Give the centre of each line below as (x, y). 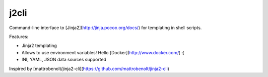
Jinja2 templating (39, 46)
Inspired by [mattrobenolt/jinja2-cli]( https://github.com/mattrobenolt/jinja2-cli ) (89, 69)
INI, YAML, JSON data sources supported (64, 60)
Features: (19, 37)
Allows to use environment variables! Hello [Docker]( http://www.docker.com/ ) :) (103, 52)
